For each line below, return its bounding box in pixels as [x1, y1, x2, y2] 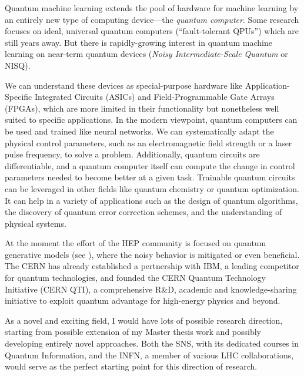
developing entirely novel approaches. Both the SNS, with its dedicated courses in [5, 337, 299, 350]
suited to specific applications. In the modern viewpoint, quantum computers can [5, 113, 298, 126]
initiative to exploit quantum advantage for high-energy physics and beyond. [5, 294, 280, 307]
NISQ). [5, 59, 31, 71]
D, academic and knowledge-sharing [168, 283, 297, 295]
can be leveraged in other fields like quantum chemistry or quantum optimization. [5, 182, 299, 194]
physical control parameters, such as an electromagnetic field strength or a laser [5, 136, 292, 149]
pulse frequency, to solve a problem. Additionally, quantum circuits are [5, 148, 260, 160]
